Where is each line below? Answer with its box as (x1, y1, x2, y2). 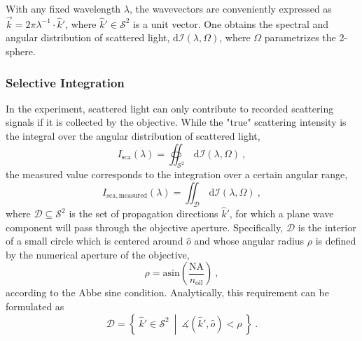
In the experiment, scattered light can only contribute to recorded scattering (6, 101, 334, 115)
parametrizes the (264, 30, 336, 45)
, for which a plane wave (229, 206, 334, 220)
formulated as (6, 298, 64, 313)
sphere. (6, 44, 36, 58)
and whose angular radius (194, 233, 305, 248)
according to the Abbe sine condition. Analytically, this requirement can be (6, 285, 329, 300)
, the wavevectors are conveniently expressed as (129, 1, 332, 15)
